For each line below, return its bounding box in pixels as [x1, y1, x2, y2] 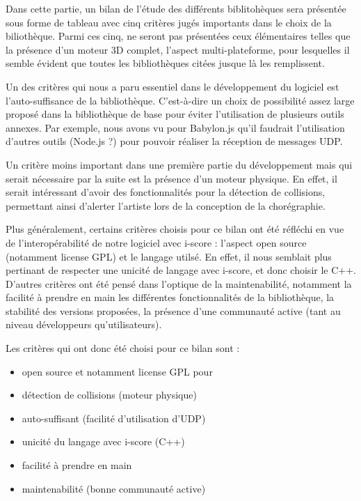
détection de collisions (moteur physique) [22, 387, 197, 402]
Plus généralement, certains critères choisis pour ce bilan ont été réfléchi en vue [6, 222, 344, 236]
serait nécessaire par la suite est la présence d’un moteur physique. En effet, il [6, 171, 337, 185]
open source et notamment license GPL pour [22, 364, 213, 378]
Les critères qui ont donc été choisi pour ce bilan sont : [6, 341, 240, 355]
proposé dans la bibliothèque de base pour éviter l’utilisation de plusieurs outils [6, 107, 344, 121]
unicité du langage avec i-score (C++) [22, 434, 185, 449]
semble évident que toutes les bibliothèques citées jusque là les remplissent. [6, 56, 325, 70]
